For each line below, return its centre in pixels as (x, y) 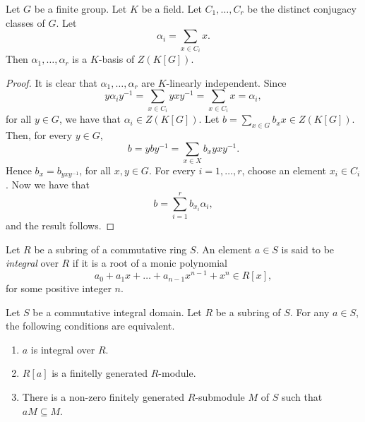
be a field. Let (172, 8)
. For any (310, 312)
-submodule (220, 397)
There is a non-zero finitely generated (103, 397)
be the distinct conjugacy (302, 8)
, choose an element (284, 170)
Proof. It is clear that (52, 82)
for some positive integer (59, 288)
